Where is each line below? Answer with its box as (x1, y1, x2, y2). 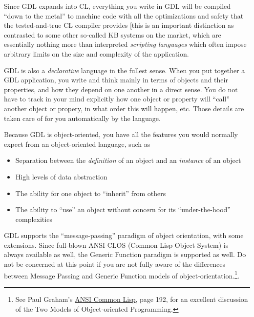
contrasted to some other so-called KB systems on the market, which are (4, 29, 221, 40)
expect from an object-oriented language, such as (4, 139, 150, 149)
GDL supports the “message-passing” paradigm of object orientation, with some (4, 230, 244, 240)
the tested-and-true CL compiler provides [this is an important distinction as (4, 20, 234, 30)
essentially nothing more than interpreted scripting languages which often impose (4, 39, 247, 49)
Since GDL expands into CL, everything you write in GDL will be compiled (4, 1, 231, 11)
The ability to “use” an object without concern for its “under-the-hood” (15, 204, 231, 215)
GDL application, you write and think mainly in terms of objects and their (4, 75, 228, 85)
